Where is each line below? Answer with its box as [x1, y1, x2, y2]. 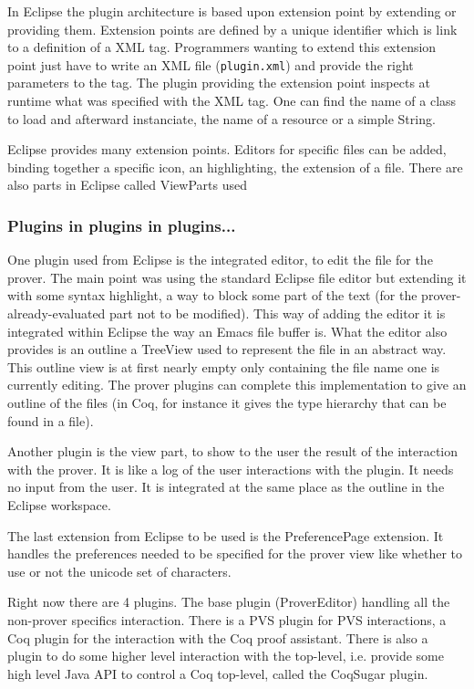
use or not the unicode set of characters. [7, 561, 232, 580]
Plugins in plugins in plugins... [7, 214, 236, 236]
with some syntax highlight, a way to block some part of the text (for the [7, 286, 417, 305]
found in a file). [7, 411, 94, 430]
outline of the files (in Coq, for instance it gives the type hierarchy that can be [7, 392, 447, 412]
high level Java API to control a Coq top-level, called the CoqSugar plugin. [7, 663, 428, 683]
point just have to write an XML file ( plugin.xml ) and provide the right [7, 55, 414, 74]
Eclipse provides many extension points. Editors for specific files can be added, [7, 140, 447, 159]
